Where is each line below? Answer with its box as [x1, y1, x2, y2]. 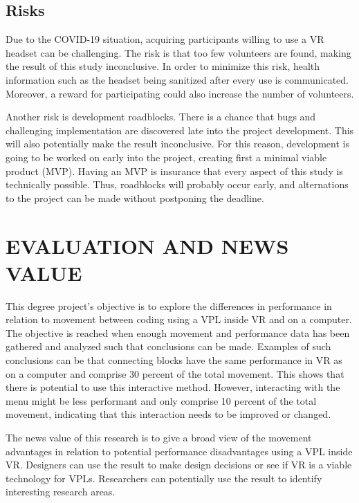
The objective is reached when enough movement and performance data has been [6, 325, 350, 340]
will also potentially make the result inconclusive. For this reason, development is [6, 136, 349, 151]
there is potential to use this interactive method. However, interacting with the [6, 380, 340, 394]
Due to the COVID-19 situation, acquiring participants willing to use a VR [6, 32, 324, 46]
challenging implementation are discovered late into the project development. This [6, 122, 354, 137]
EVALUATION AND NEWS [6, 231, 289, 259]
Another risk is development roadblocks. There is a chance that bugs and [6, 109, 316, 124]
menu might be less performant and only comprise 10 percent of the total [6, 393, 317, 408]
